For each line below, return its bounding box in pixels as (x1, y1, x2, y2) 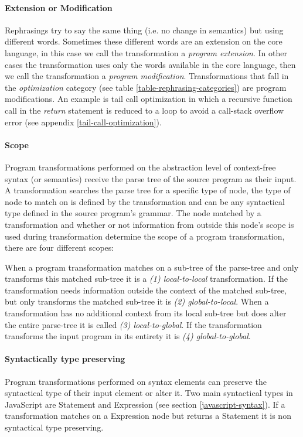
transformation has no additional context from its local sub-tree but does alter (5, 307, 287, 319)
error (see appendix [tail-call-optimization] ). (5, 115, 162, 128)
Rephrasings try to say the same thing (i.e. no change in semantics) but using (5, 23, 284, 36)
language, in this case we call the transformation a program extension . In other (5, 46, 287, 59)
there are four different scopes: (5, 241, 114, 254)
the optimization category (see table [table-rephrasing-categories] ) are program (5, 81, 287, 93)
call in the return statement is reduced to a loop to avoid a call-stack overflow (5, 104, 284, 116)
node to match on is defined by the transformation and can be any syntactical (5, 195, 285, 207)
